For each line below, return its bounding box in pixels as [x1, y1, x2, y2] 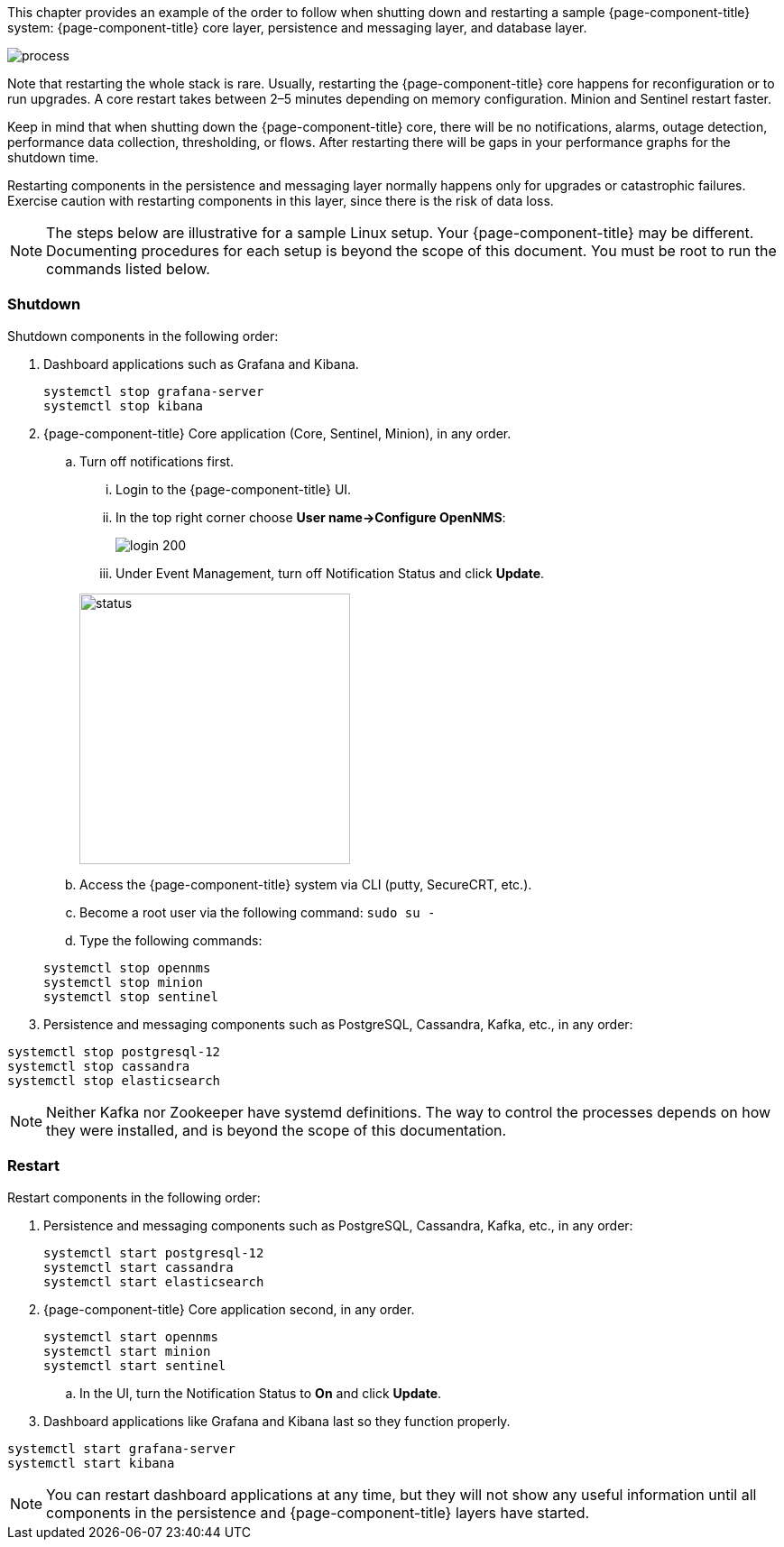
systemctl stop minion [43, 974, 204, 990]
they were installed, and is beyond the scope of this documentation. [46, 1120, 507, 1139]
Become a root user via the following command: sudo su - [79, 904, 436, 920]
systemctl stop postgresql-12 [7, 1044, 221, 1059]
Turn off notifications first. [79, 453, 235, 469]
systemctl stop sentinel [43, 989, 218, 1004]
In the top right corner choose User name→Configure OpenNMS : [115, 509, 506, 525]
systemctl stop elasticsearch [7, 1073, 221, 1088]
